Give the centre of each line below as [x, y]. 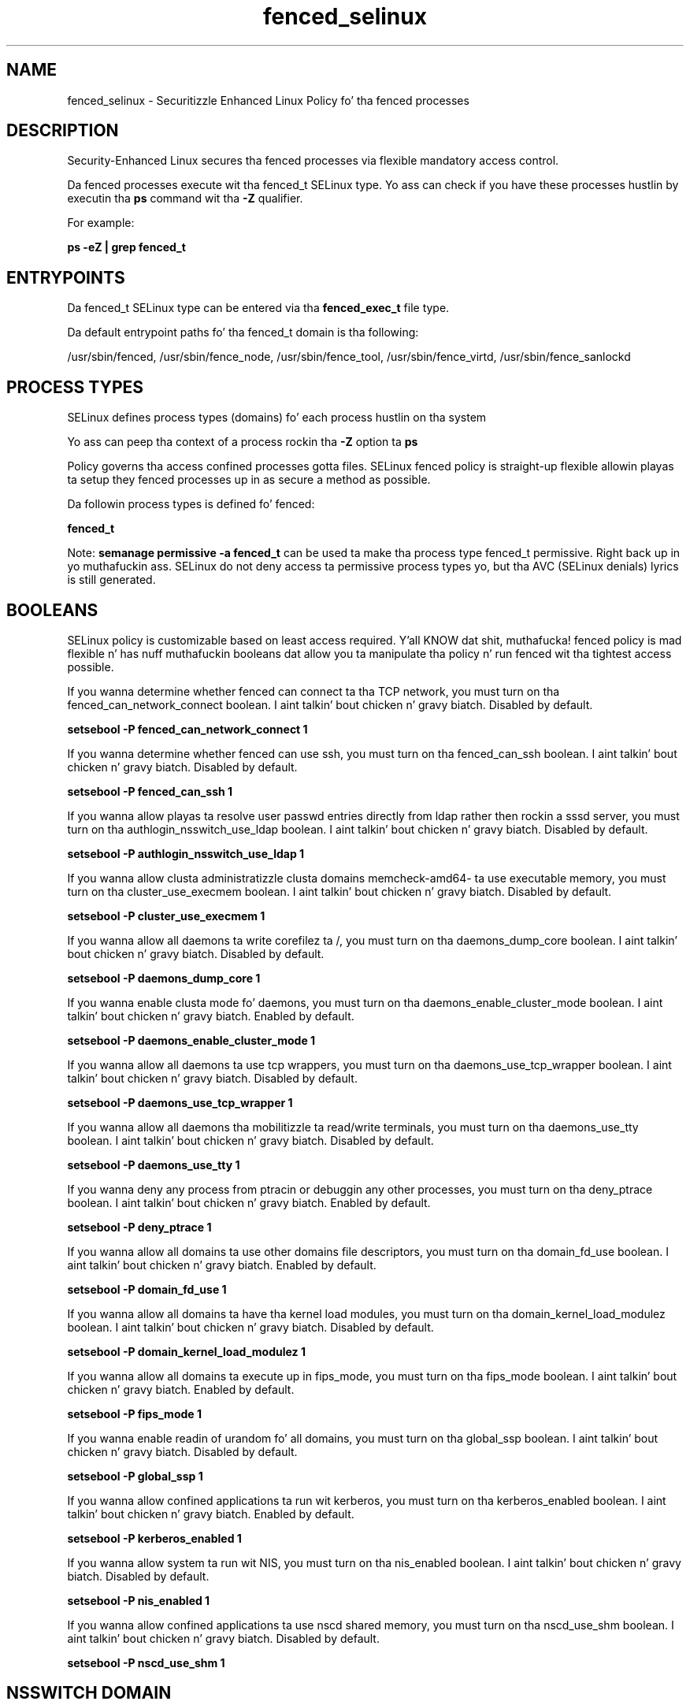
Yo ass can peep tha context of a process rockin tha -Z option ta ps [243, 442]
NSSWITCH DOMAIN [89, 1693]
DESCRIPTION [63, 131]
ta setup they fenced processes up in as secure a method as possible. [249, 480]
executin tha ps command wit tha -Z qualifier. [185, 199]
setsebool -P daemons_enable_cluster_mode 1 [191, 1040]
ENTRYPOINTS [66, 277]
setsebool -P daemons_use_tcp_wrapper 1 [180, 1102]
